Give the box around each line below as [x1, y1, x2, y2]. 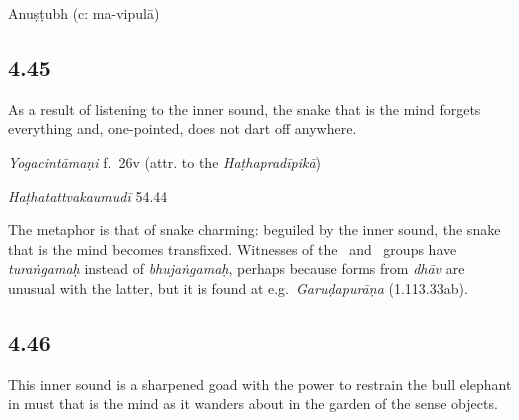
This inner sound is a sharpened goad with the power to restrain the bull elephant [8, 373, 512, 394]
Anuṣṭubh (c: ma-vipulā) [8, 3, 160, 23]
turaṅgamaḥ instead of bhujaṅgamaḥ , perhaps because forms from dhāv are [8, 258, 465, 279]
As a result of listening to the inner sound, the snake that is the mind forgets [8, 98, 481, 119]
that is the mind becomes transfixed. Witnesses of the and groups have [8, 238, 457, 259]
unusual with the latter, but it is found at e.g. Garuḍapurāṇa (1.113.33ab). [8, 277, 468, 298]
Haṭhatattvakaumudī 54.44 [8, 185, 168, 206]
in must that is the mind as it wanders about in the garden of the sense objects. [8, 393, 498, 414]
